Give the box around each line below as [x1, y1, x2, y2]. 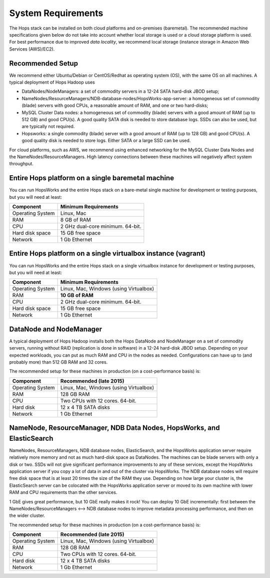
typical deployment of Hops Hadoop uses [9, 79, 95, 85]
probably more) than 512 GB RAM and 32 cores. [9, 359, 108, 365]
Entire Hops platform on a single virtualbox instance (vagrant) [9, 249, 206, 258]
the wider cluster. [9, 512, 45, 518]
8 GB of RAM [60, 216, 91, 223]
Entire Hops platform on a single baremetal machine [9, 174, 174, 182]
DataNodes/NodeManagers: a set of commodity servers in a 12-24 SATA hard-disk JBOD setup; [21, 88, 219, 95]
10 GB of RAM [60, 292, 93, 299]
